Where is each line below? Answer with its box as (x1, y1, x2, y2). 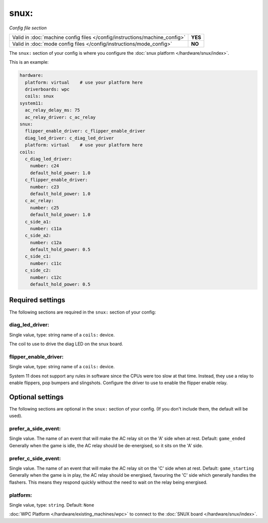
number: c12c (30, 274, 62, 280)
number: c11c (30, 260, 62, 266)
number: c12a (30, 239, 62, 245)
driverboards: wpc (25, 87, 69, 92)
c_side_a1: (25, 219, 52, 224)
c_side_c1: (25, 254, 52, 259)
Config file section (9, 25, 47, 31)
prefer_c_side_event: (9, 455, 61, 462)
